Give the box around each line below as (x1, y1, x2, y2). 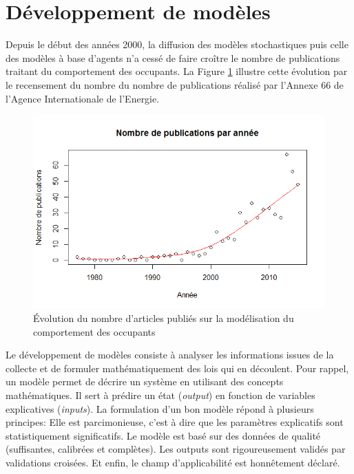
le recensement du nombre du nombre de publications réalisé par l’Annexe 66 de (6, 77, 344, 91)
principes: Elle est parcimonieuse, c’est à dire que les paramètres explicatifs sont (6, 415, 344, 429)
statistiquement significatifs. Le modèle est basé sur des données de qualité (6, 428, 321, 442)
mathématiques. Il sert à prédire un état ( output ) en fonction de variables (6, 388, 315, 402)
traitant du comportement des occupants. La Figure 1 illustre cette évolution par (6, 64, 348, 78)
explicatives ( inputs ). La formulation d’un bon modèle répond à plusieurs (6, 401, 314, 416)
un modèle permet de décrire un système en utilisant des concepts (6, 374, 284, 389)
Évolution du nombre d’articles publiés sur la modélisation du (33, 311, 294, 325)
